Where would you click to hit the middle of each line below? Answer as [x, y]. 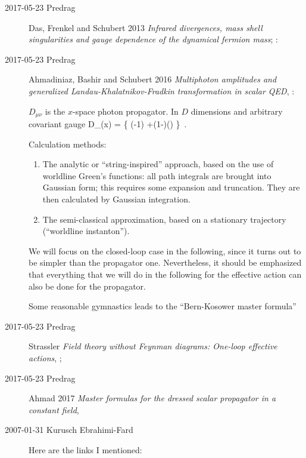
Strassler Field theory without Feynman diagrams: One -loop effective [153, 346]
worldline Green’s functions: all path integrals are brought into [157, 175]
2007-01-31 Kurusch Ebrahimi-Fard [69, 430]
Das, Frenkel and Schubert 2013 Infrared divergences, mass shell [146, 27]
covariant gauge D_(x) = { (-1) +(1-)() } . [108, 124]
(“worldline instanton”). [86, 231]
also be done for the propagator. [87, 286]
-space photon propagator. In [126, 111]
